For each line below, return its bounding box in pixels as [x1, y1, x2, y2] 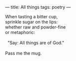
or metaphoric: [5, 30, 36, 35]
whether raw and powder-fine [5, 24, 66, 30]
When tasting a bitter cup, [5, 14, 58, 19]
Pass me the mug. [5, 50, 42, 56]
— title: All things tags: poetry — [5, 4, 71, 10]
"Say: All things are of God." [7, 40, 65, 46]
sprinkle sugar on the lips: [5, 19, 58, 25]
